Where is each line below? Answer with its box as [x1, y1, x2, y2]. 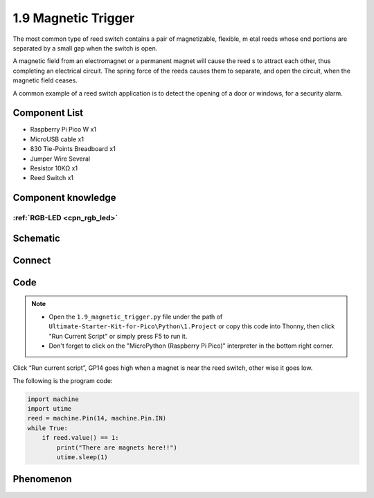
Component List [12, 107, 84, 119]
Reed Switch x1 [30, 174, 74, 182]
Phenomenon [12, 473, 72, 485]
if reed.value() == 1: [42, 434, 119, 442]
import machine [27, 395, 79, 403]
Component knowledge [12, 192, 116, 204]
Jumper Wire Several [30, 154, 90, 163]
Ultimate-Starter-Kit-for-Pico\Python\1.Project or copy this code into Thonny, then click [48, 322, 335, 330]
